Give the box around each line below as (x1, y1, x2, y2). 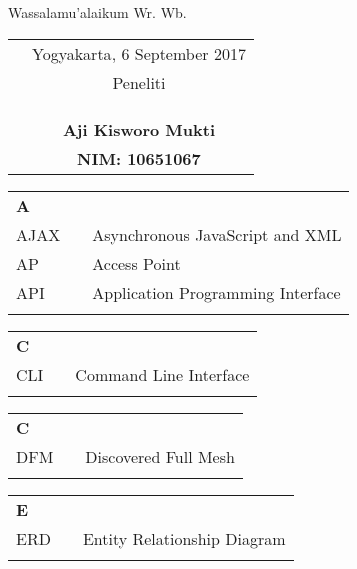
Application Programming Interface (92, 280, 341, 304)
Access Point (92, 251, 181, 275)
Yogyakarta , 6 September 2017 (32, 41, 246, 65)
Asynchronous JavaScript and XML (92, 222, 342, 246)
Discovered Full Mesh (85, 444, 235, 468)
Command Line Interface (75, 362, 250, 386)
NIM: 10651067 (77, 146, 201, 170)
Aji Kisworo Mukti (62, 117, 215, 141)
